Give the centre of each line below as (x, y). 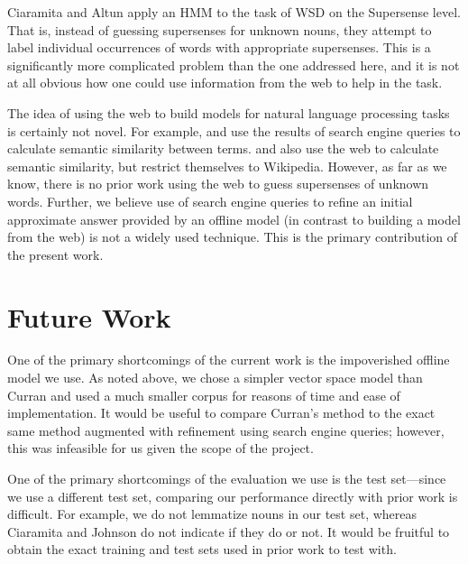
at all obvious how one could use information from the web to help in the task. (225, 83)
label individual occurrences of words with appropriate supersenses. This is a (219, 47)
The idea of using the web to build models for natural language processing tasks (229, 112)
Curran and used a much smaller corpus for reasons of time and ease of (204, 395)
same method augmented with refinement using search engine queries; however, (226, 430)
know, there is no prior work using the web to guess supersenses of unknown (218, 184)
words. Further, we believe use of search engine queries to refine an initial (210, 201)
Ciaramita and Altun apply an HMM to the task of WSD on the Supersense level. (234, 12)
